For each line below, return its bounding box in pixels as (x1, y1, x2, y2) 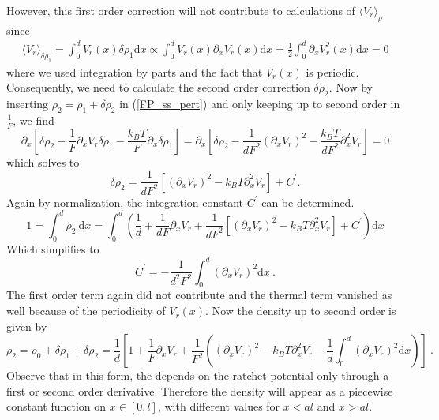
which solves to (6, 153, 80, 170)
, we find (13, 111, 54, 128)
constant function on (6, 398, 107, 414)
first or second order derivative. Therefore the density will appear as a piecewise (6, 382, 393, 399)
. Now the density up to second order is (205, 302, 396, 319)
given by (6, 317, 47, 334)
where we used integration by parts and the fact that (6, 63, 263, 80)
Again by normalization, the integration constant (6, 193, 244, 210)
